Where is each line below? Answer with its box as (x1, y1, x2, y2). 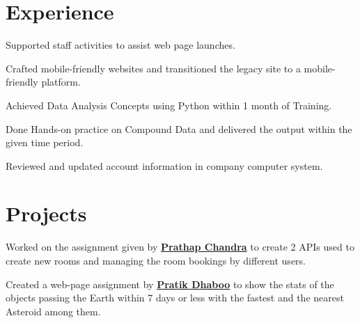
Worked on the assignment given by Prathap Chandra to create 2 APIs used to (6, 239, 354, 254)
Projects (6, 199, 87, 228)
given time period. (6, 135, 84, 150)
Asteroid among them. (6, 304, 101, 318)
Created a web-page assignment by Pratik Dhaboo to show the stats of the (6, 276, 334, 291)
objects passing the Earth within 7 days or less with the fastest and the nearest (6, 290, 344, 305)
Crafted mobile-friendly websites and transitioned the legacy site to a (6, 61, 301, 75)
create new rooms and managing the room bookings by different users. (6, 253, 306, 267)
